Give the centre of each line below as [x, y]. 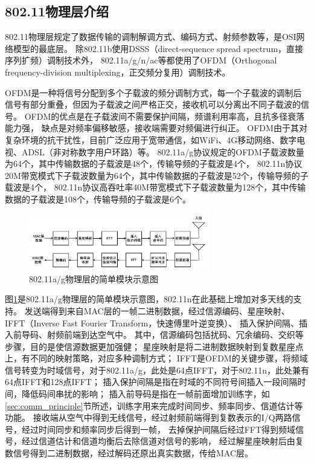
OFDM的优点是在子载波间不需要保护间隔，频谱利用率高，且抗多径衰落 [165, 116]
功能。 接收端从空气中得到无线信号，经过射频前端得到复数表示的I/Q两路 [149, 417]
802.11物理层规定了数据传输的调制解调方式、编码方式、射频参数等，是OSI [151, 37]
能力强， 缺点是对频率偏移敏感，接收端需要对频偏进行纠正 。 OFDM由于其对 [156, 128]
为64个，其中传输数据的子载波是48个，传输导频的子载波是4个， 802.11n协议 [154, 164]
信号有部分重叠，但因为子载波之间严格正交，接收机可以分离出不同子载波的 [153, 104]
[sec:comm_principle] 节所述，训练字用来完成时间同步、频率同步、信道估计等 [154, 405]
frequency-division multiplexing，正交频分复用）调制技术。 [118, 72]
